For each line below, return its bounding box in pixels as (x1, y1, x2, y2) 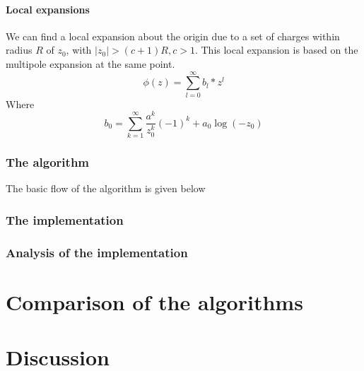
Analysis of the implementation (6, 243, 188, 261)
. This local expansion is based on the (194, 42, 358, 57)
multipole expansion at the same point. (6, 56, 175, 71)
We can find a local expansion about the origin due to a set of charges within (6, 28, 340, 43)
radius (6, 42, 33, 57)
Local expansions (6, 1, 90, 16)
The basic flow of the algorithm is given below (6, 181, 206, 196)
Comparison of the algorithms (6, 287, 303, 316)
